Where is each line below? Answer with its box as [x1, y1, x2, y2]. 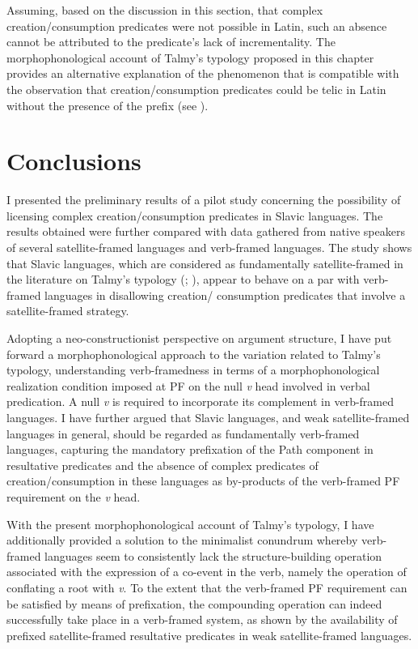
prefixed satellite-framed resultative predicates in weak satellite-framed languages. [6, 626, 412, 643]
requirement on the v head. [6, 488, 141, 505]
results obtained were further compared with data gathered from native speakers [6, 223, 405, 240]
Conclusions [6, 144, 141, 177]
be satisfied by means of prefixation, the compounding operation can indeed [6, 595, 382, 612]
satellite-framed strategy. [6, 302, 129, 319]
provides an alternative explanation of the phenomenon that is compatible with [6, 65, 399, 82]
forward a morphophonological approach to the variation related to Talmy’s [6, 345, 381, 362]
